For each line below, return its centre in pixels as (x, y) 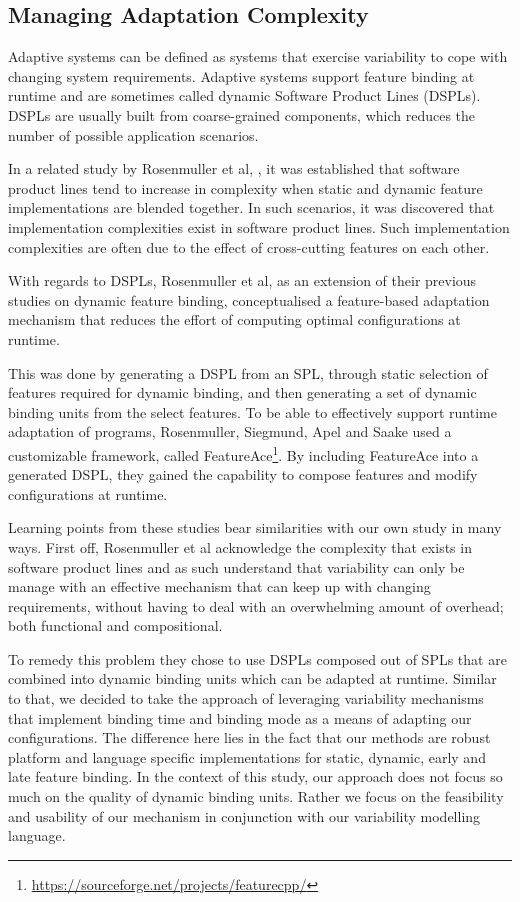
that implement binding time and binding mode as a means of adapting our (240, 717)
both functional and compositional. (115, 625)
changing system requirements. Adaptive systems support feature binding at (241, 75)
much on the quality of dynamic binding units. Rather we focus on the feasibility (256, 796)
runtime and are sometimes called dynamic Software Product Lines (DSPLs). (244, 95)
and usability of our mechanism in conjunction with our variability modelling (244, 815)
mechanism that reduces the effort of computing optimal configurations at (234, 319)
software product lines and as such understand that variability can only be (236, 566)
